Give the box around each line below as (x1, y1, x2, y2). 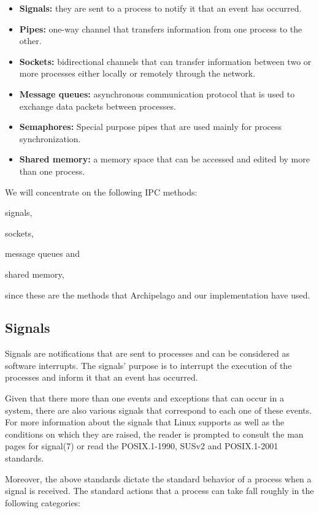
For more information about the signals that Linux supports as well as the (5, 416, 285, 428)
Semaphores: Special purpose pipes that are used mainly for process (19, 120, 282, 133)
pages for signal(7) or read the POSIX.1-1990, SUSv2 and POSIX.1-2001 (5, 439, 279, 452)
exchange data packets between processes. (19, 99, 176, 112)
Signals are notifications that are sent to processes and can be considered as (5, 347, 290, 360)
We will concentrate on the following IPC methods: (5, 185, 198, 198)
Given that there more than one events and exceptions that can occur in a (5, 392, 284, 405)
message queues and (5, 247, 80, 260)
